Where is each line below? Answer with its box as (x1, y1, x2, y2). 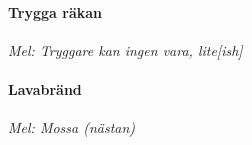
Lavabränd (8, 78, 82, 99)
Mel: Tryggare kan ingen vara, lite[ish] (8, 39, 243, 60)
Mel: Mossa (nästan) (8, 117, 136, 138)
